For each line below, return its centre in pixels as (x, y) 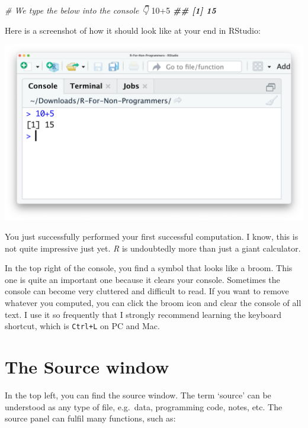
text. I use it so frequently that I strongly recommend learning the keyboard (143, 314)
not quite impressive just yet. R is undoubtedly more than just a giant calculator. (153, 248)
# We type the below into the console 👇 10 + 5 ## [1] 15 (110, 10)
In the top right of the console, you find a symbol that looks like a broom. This (149, 268)
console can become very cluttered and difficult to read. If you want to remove (147, 291)
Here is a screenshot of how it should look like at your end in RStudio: (133, 30)
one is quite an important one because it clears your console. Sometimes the (142, 279)
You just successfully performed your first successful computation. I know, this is (152, 236)
